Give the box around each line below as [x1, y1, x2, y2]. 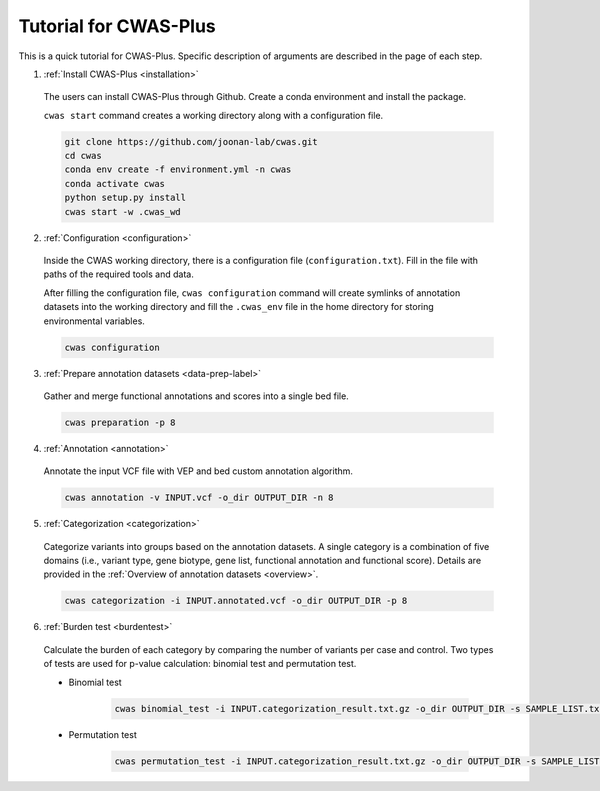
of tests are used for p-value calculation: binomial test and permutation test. [43, 658, 357, 670]
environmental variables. [43, 315, 145, 327]
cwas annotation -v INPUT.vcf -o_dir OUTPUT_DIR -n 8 [64, 492, 334, 504]
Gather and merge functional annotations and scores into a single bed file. [43, 390, 349, 402]
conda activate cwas [64, 178, 165, 189]
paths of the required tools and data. [43, 268, 194, 280]
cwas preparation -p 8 [64, 416, 176, 428]
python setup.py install [64, 192, 187, 204]
